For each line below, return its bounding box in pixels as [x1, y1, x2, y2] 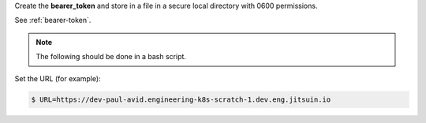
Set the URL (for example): [14, 73, 102, 83]
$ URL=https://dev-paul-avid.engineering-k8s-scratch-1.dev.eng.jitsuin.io [31, 95, 331, 104]
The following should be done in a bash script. [35, 52, 187, 61]
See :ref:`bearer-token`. [14, 16, 92, 25]
